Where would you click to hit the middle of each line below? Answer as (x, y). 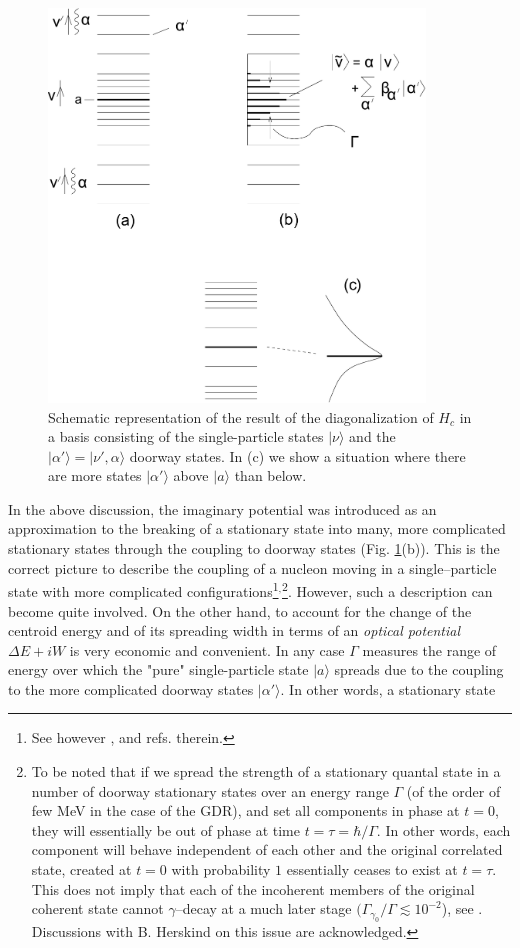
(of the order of (453, 790)
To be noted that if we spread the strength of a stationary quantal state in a (266, 771)
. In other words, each (443, 829)
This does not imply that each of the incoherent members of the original (253, 888)
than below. (270, 475)
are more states (95, 475)
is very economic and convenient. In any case (207, 649)
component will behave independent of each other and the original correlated (267, 849)
